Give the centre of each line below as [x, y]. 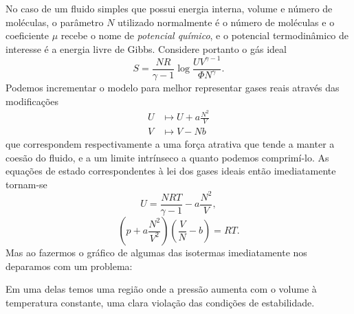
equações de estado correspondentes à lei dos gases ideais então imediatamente [171, 171]
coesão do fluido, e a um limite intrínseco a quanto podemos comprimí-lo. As [167, 157]
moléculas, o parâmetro [55, 22]
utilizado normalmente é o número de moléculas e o [226, 22]
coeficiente [27, 35]
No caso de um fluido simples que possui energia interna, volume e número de [169, 8]
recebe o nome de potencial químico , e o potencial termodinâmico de [205, 35]
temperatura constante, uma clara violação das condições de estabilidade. [160, 302]
